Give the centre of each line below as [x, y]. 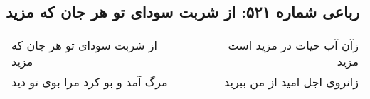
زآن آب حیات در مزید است [293, 45]
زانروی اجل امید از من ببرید [291, 82]
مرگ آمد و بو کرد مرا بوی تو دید [90, 82]
